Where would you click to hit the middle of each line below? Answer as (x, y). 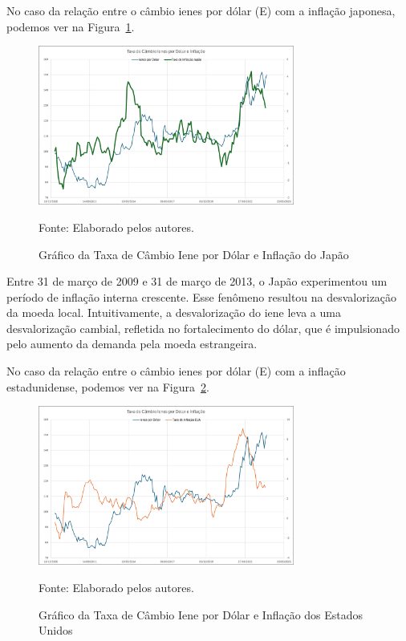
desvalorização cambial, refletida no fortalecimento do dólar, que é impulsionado (203, 328)
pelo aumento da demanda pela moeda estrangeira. (132, 344)
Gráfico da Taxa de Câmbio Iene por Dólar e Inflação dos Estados (201, 614)
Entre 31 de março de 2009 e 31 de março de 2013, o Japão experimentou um (197, 281)
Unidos (56, 630)
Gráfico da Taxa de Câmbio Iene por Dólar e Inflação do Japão (194, 254)
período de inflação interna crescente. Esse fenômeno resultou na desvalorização (202, 296)
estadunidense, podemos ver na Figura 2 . (108, 386)
